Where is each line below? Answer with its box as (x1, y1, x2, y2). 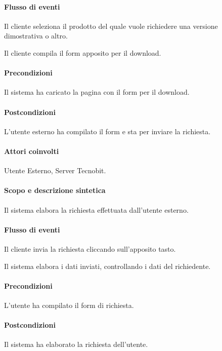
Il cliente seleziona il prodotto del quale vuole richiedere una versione (4, 20, 218, 31)
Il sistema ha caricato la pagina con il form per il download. (4, 87, 190, 97)
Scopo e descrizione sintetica (4, 185, 106, 196)
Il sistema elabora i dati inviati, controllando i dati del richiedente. (4, 260, 211, 271)
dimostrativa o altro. (4, 30, 68, 41)
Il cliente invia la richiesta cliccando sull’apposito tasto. (4, 243, 176, 254)
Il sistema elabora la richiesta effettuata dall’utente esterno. (4, 204, 189, 215)
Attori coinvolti (4, 145, 59, 156)
